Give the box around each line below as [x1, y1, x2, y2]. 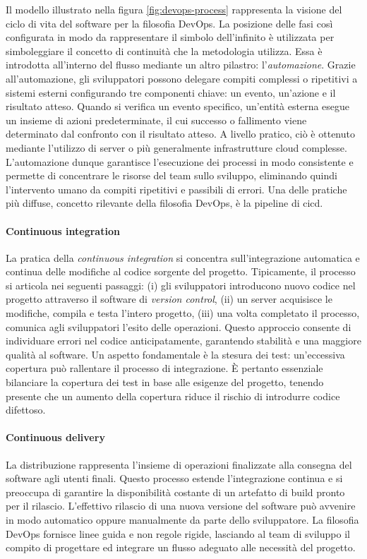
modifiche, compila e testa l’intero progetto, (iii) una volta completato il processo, [6, 306, 360, 320]
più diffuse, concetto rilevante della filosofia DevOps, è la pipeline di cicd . [6, 196, 323, 210]
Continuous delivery [6, 430, 105, 445]
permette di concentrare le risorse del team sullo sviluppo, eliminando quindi [6, 168, 337, 183]
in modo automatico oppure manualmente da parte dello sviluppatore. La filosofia [6, 512, 359, 527]
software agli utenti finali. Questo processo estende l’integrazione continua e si [6, 471, 343, 486]
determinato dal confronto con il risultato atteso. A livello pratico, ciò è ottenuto [6, 126, 355, 141]
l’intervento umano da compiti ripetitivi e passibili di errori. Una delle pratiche [6, 181, 347, 196]
